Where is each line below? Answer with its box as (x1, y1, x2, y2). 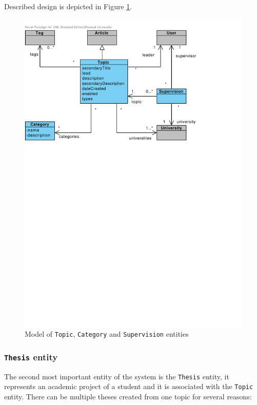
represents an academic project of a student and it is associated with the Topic (4, 381, 253, 392)
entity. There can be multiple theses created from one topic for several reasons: (4, 391, 252, 401)
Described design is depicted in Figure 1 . (4, 1, 132, 11)
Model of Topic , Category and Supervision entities (25, 329, 189, 339)
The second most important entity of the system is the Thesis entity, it (4, 371, 229, 381)
